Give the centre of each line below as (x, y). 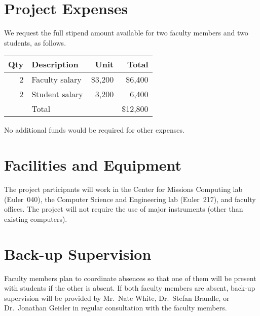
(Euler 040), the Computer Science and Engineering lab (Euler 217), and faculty (130, 199)
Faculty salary (57, 80)
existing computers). (36, 219)
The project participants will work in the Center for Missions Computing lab (123, 189)
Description (55, 64)
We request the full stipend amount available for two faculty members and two (126, 33)
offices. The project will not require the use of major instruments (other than (124, 209)
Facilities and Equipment (93, 165)
